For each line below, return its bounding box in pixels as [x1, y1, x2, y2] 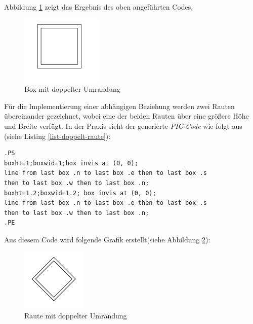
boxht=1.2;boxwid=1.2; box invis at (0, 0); [4, 189, 156, 197]
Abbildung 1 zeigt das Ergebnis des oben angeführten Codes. [4, 2, 193, 12]
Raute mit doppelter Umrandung [24, 310, 127, 321]
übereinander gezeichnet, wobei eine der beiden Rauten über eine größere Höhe [4, 111, 249, 121]
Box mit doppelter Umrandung [24, 84, 120, 94]
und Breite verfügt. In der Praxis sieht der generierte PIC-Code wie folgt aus [4, 120, 242, 131]
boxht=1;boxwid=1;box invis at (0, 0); [4, 159, 138, 167]
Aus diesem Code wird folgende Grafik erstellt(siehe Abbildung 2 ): [4, 234, 210, 244]
